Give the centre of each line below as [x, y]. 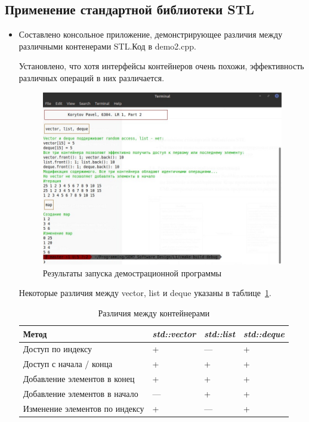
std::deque [264, 333]
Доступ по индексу [57, 349]
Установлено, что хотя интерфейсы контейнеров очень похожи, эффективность [161, 66]
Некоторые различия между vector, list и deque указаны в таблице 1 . [145, 293]
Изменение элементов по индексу [84, 408]
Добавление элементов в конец [79, 379]
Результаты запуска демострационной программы [132, 272]
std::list [220, 333]
